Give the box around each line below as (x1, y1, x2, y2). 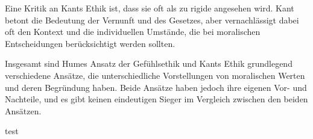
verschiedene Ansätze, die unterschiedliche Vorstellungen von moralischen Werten (5, 69, 305, 81)
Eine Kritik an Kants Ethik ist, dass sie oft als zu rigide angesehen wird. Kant (5, 2, 294, 14)
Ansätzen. (5, 104, 42, 117)
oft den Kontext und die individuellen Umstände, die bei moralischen (5, 25, 261, 38)
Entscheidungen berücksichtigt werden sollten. (5, 37, 175, 49)
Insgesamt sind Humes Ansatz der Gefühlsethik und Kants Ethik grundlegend (5, 57, 292, 70)
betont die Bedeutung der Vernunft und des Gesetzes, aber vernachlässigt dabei (5, 13, 299, 26)
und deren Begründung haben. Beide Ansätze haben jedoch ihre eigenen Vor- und (5, 81, 307, 93)
